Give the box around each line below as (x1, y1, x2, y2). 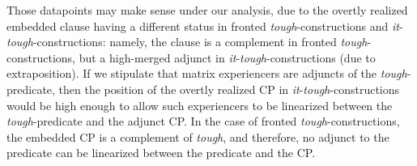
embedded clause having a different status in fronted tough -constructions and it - (6, 17, 403, 34)
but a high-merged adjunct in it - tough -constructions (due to (79, 49, 376, 66)
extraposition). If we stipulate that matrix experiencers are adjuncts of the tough (6, 65, 407, 82)
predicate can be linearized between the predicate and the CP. (6, 144, 316, 161)
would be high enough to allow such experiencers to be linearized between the (6, 96, 393, 113)
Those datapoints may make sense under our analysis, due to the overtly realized (6, 2, 408, 18)
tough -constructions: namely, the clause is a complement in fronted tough (6, 33, 368, 50)
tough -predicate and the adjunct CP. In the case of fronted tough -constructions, (6, 113, 400, 130)
